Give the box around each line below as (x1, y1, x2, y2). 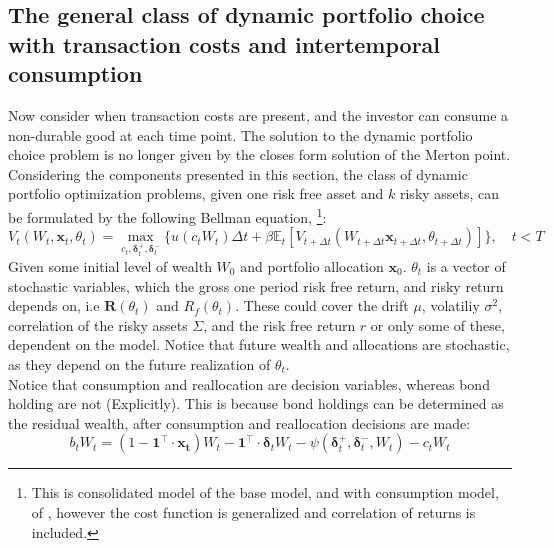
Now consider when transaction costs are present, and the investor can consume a (8, 104, 509, 125)
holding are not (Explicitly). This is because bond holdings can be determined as (8, 393, 504, 414)
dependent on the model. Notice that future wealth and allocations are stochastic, (8, 334, 510, 355)
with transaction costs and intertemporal (8, 28, 441, 59)
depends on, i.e (8, 295, 100, 316)
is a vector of (426, 255, 506, 276)
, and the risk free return (203, 314, 356, 335)
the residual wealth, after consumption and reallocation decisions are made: (8, 412, 471, 433)
